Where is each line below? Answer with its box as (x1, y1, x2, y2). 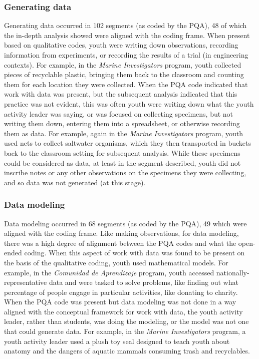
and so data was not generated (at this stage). (4, 177, 146, 187)
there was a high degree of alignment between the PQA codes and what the (4, 237, 236, 248)
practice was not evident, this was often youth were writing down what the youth (4, 98, 254, 109)
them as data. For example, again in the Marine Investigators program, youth (4, 128, 243, 138)
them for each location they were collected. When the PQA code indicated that (4, 79, 248, 89)
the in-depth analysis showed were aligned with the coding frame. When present (4, 30, 250, 40)
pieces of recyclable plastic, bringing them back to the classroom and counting (4, 69, 244, 80)
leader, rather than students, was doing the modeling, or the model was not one (4, 316, 249, 326)
